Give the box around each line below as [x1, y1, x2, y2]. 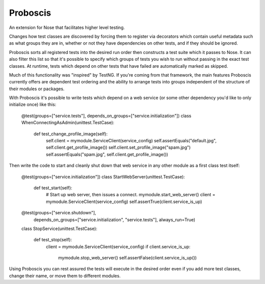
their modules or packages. [9, 86, 65, 92]
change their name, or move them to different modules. [9, 273, 121, 279]
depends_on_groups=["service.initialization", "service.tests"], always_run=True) [33, 216, 196, 223]
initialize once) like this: [9, 102, 56, 107]
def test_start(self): [33, 184, 73, 191]
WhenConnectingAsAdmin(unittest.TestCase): [21, 120, 115, 126]
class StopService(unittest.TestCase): [21, 226, 98, 232]
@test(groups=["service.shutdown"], [21, 210, 97, 216]
